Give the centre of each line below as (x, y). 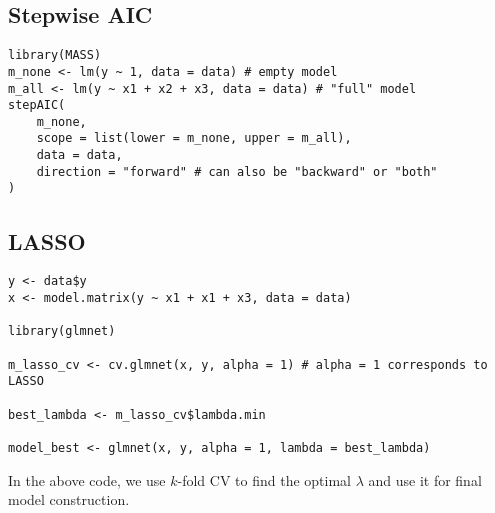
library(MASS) (55, 55)
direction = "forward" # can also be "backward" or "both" (237, 171)
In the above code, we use (87, 479)
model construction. (69, 499)
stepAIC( (37, 105)
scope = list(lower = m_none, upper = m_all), (194, 138)
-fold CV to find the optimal (264, 479)
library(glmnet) (62, 331)
